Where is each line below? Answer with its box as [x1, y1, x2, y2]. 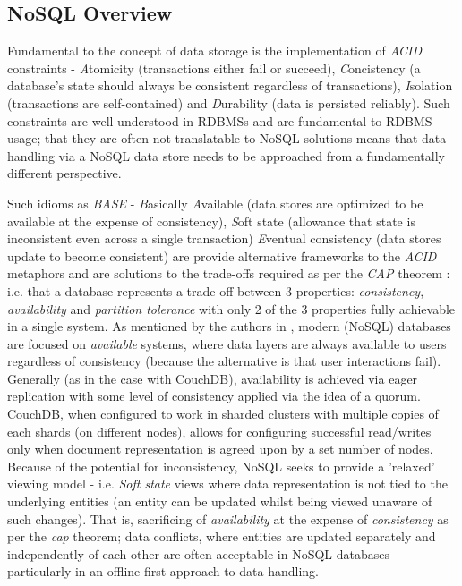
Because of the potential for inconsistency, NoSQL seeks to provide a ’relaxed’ [7, 456, 435, 475]
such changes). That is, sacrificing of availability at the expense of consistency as [7, 509, 449, 528]
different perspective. [7, 164, 122, 183]
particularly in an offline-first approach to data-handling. [7, 562, 319, 581]
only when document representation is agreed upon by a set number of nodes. [7, 439, 433, 458]
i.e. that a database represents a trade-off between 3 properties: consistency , [7, 281, 424, 300]
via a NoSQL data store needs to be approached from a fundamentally [58, 146, 445, 165]
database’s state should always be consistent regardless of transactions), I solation [7, 76, 453, 95]
